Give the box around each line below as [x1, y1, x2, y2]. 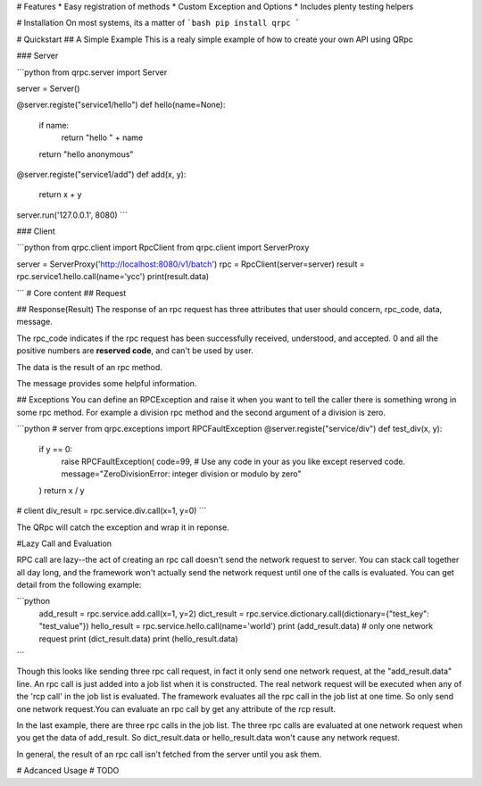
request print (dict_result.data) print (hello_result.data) [38, 633, 238, 644]
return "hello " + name [61, 132, 144, 143]
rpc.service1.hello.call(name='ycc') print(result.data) [16, 271, 210, 282]
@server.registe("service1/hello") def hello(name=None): [16, 99, 227, 111]
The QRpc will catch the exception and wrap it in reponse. [16, 522, 229, 533]
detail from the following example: [16, 580, 142, 591]
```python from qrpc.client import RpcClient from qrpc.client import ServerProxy [16, 242, 310, 253]
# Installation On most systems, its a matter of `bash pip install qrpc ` [16, 18, 301, 29]
